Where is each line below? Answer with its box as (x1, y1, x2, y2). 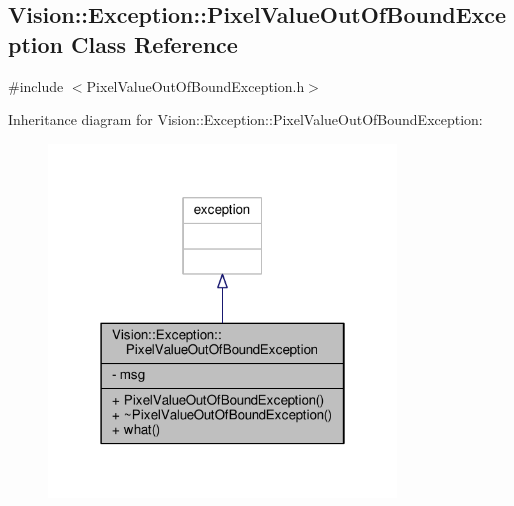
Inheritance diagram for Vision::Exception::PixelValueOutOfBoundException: (8, 109, 483, 130)
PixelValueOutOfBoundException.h (86, 75, 305, 96)
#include (8, 75, 64, 96)
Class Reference (71, 28, 238, 59)
